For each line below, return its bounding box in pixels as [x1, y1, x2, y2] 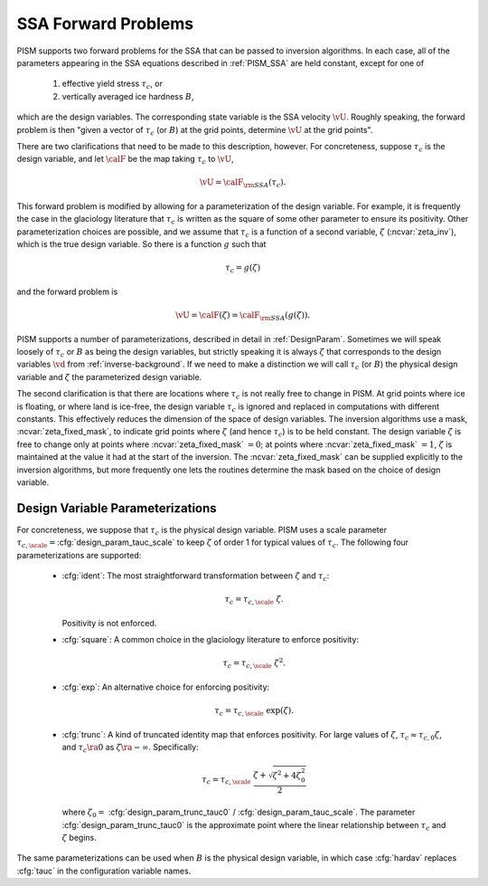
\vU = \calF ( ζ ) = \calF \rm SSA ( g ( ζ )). [175, 310, 311, 322]
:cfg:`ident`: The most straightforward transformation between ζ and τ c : [61, 570, 330, 583]
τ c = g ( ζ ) [225, 262, 261, 275]
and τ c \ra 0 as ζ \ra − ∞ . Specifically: [61, 742, 199, 755]
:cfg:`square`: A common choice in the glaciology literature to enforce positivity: [61, 634, 360, 645]
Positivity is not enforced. [61, 617, 157, 628]
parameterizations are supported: [16, 549, 142, 560]
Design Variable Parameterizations [16, 500, 217, 516]
